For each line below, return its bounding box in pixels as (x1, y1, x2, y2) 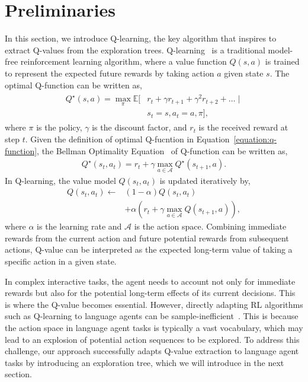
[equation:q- (233, 133, 277, 145)
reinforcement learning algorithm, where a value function (20, 55, 227, 68)
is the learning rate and (37, 220, 122, 233)
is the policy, (36, 121, 82, 133)
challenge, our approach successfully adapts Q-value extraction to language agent (5, 345, 299, 357)
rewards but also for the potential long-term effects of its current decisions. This (5, 286, 296, 299)
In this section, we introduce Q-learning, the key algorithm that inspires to (5, 32, 277, 44)
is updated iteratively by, (159, 174, 251, 186)
